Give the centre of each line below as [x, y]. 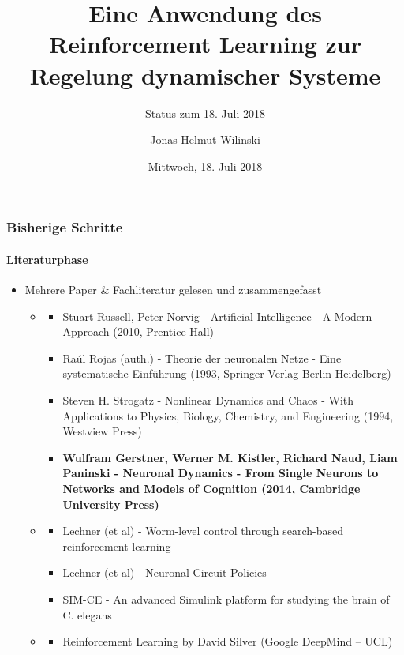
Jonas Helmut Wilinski [205, 139]
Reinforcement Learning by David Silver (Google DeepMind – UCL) [228, 641]
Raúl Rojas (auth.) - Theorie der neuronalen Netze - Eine [202, 358]
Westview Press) [102, 431]
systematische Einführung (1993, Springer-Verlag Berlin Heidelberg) [227, 373]
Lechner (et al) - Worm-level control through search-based [203, 531]
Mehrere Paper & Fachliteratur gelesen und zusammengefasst [173, 289]
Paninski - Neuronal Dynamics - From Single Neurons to [221, 473]
